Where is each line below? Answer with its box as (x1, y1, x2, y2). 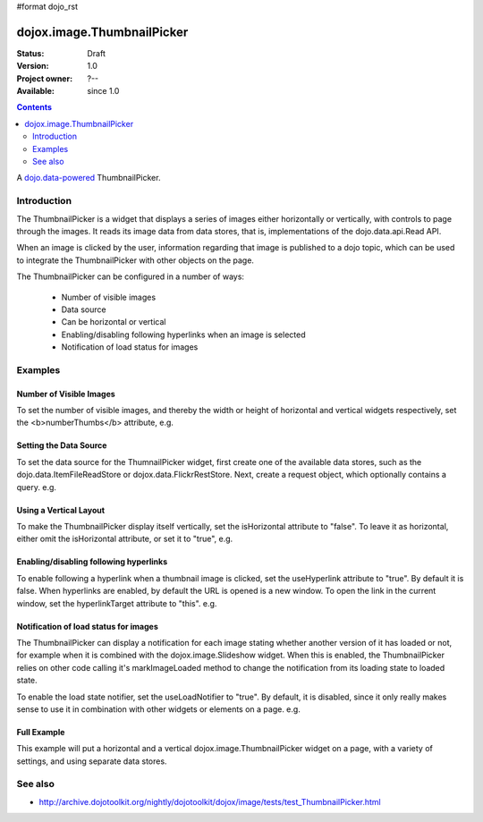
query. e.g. (16, 481, 57, 492)
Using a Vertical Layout (16, 504, 106, 515)
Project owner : (16, 72, 73, 84)
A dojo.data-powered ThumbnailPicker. (16, 173, 161, 183)
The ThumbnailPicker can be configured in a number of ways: (16, 271, 245, 282)
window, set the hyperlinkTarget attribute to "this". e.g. (16, 597, 217, 608)
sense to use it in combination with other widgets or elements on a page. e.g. (16, 703, 301, 715)
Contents (16, 102, 53, 113)
